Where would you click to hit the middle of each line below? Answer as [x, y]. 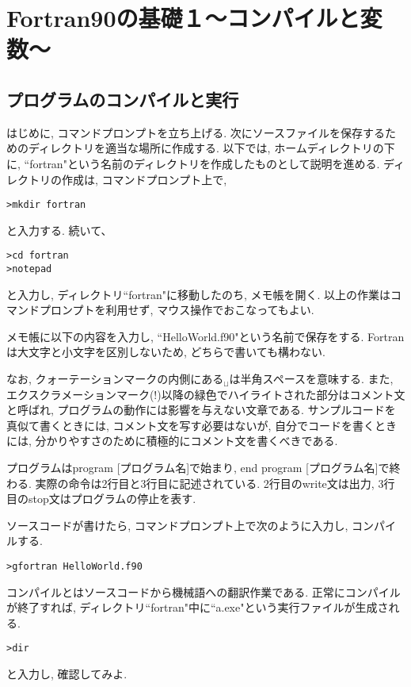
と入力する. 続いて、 [59, 230]
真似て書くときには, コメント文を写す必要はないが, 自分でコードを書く [191, 425]
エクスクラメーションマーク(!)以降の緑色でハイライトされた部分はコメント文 [206, 394]
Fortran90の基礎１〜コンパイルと [183, 18]
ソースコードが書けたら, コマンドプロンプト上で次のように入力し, [177, 525]
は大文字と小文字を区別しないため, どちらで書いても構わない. [166, 352]
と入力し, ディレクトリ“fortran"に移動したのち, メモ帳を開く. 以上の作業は [199, 294]
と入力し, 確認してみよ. [67, 674]
